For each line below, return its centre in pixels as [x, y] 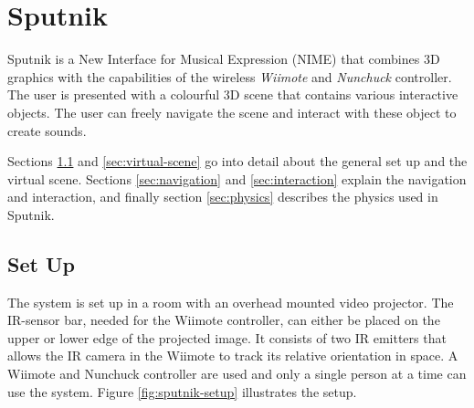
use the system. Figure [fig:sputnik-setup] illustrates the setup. [182, 391]
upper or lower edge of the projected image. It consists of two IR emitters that [227, 337]
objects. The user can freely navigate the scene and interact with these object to [232, 112]
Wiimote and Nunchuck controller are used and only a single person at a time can [237, 374]
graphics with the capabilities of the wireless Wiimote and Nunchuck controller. [230, 76]
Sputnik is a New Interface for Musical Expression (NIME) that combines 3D [224, 59]
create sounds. [47, 130]
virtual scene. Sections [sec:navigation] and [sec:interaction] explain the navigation [237, 178]
